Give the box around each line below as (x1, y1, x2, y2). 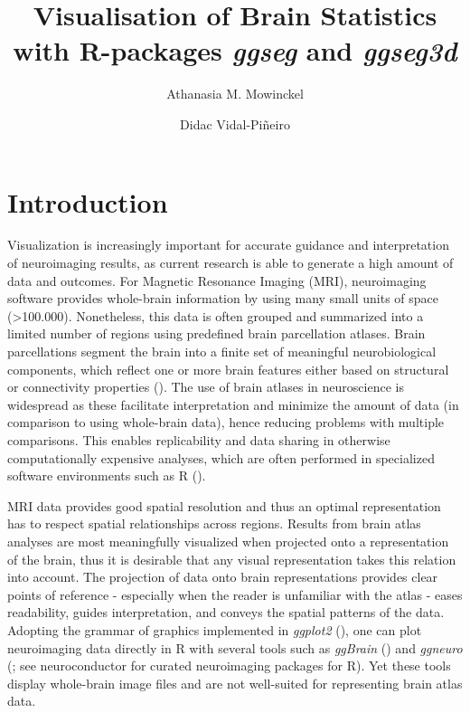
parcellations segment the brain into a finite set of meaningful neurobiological (7, 342, 437, 360)
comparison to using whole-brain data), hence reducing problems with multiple (7, 413, 445, 432)
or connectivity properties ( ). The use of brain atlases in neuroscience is (7, 377, 404, 396)
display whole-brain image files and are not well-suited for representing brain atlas (7, 673, 463, 692)
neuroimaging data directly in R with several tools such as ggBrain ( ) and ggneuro (7, 638, 463, 657)
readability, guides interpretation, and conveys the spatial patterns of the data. (7, 603, 445, 622)
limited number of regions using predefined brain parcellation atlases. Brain (7, 324, 426, 343)
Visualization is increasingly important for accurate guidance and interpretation (7, 235, 449, 254)
